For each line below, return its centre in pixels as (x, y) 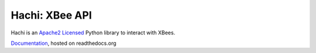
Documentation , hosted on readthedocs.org (63, 43)
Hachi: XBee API (51, 15)
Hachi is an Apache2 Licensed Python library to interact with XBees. (93, 33)
